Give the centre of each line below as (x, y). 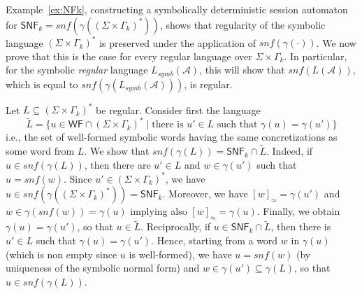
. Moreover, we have (205, 194)
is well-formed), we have (180, 254)
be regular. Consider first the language (178, 110)
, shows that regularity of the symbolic (242, 24)
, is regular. (208, 84)
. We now (336, 42)
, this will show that (242, 70)
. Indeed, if (290, 151)
